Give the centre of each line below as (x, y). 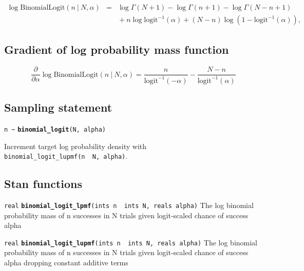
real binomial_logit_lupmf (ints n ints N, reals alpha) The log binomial (131, 242)
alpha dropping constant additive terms (66, 263)
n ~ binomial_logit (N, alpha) (55, 129)
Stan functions (43, 184)
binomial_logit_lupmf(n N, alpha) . (66, 156)
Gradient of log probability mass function (117, 49)
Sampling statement (58, 107)
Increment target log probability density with (75, 146)
